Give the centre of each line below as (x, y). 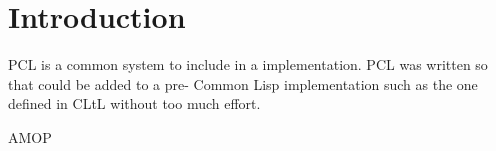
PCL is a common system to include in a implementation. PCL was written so (248, 64)
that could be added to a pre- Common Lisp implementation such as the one (243, 83)
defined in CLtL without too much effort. (134, 103)
